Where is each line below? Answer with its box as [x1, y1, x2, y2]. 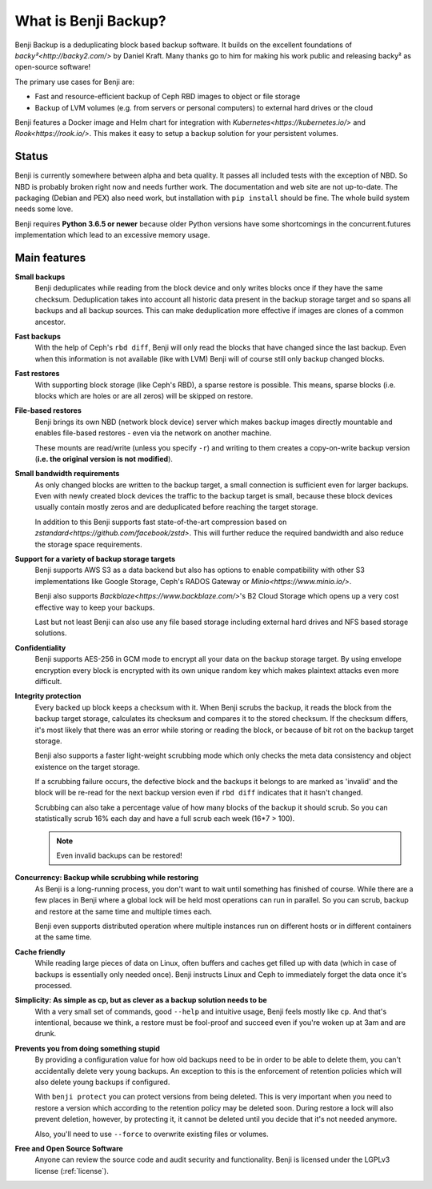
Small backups [14, 272, 66, 282]
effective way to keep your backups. [34, 603, 155, 612]
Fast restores [14, 369, 60, 378]
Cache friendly [14, 947, 66, 956]
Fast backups [14, 332, 62, 341]
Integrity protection [14, 691, 82, 701]
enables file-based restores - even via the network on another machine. [34, 428, 272, 438]
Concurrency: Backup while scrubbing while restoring [14, 873, 199, 883]
